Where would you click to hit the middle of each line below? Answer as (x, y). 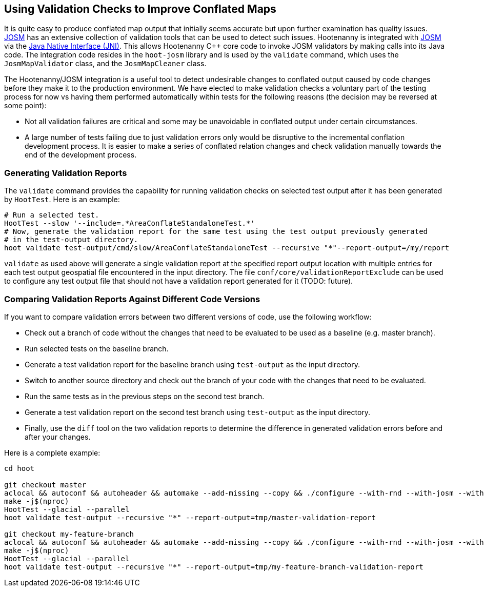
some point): (25, 106)
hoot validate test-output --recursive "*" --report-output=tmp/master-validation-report (190, 517)
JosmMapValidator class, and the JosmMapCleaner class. (105, 64)
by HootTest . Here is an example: (62, 200)
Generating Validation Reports (66, 173)
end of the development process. (81, 155)
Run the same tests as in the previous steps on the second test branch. (145, 396)
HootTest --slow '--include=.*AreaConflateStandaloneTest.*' (129, 223)
